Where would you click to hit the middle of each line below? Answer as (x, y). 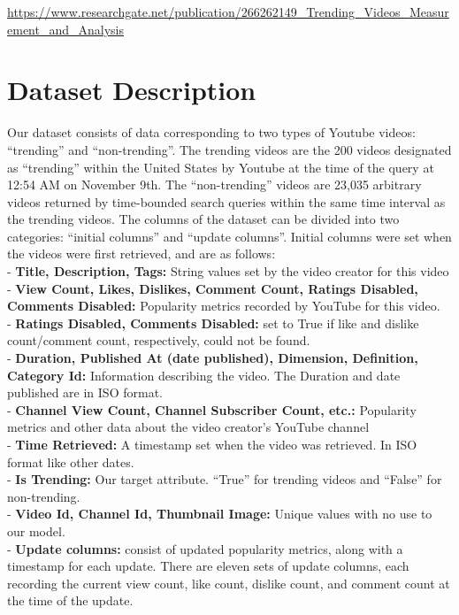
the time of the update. (70, 600)
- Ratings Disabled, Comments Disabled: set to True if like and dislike (213, 323)
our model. (36, 530)
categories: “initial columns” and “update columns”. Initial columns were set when (229, 236)
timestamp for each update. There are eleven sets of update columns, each (208, 566)
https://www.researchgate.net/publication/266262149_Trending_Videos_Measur (228, 12)
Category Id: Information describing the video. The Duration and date (204, 375)
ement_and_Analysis (65, 29)
